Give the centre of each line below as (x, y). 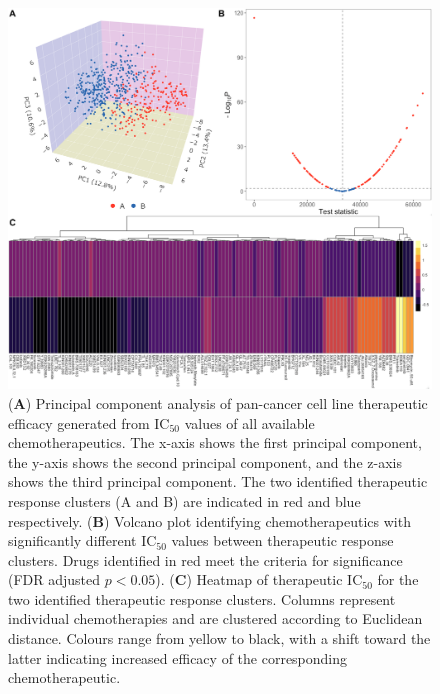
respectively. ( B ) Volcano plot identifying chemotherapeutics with (209, 520)
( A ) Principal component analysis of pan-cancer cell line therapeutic (218, 402)
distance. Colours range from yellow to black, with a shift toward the (219, 638)
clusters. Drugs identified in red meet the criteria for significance (205, 559)
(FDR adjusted (54, 579)
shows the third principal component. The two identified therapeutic (218, 481)
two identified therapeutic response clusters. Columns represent (202, 598)
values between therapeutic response (282, 540)
